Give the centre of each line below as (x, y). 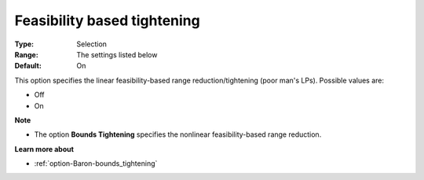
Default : (28, 66)
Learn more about (44, 149)
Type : (24, 44)
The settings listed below (117, 54)
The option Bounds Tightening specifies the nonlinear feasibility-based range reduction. (178, 134)
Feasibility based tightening (107, 20)
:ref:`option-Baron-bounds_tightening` (96, 163)
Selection (92, 44)
